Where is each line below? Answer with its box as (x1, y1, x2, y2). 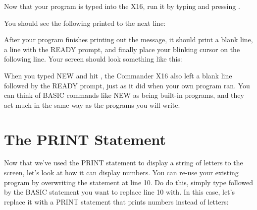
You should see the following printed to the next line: (4, 17, 166, 28)
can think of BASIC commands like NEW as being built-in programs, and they (4, 90, 244, 100)
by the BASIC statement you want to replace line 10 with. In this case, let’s (4, 187, 235, 197)
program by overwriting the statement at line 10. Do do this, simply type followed (4, 177, 254, 187)
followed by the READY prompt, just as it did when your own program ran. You (4, 80, 250, 90)
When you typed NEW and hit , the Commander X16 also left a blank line (4, 70, 232, 80)
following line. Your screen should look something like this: (4, 54, 182, 64)
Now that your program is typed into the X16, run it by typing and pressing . (4, 1, 240, 11)
